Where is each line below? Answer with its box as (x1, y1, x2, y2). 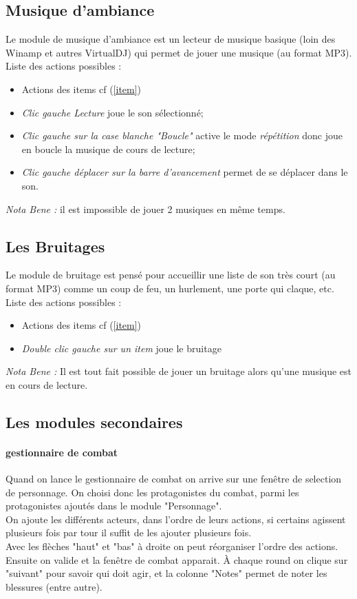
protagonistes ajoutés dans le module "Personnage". (6, 498, 222, 513)
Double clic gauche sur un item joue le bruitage (21, 341, 221, 355)
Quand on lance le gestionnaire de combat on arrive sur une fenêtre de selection (6, 471, 342, 486)
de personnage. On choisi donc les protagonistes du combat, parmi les (6, 485, 299, 499)
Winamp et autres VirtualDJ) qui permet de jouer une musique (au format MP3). (6, 45, 352, 59)
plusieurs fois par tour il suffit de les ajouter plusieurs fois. (6, 525, 252, 540)
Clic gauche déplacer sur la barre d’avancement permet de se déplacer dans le (21, 165, 348, 179)
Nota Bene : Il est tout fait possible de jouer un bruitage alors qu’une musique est (6, 364, 352, 378)
